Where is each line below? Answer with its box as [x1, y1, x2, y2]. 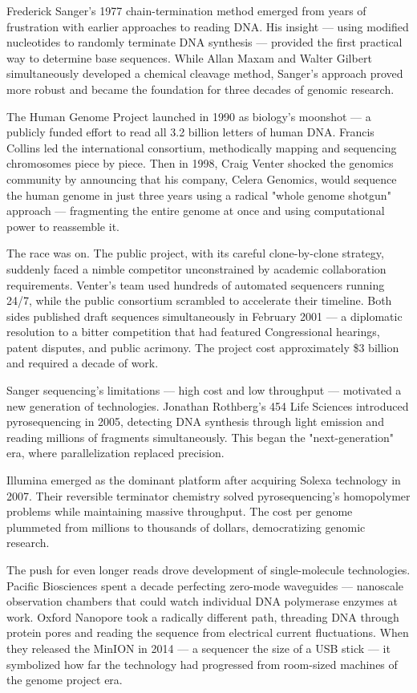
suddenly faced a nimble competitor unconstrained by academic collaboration [6, 260, 387, 277]
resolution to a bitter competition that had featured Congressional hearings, [6, 323, 380, 340]
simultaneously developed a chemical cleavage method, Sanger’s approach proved [6, 65, 403, 82]
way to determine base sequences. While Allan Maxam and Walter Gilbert [6, 49, 372, 66]
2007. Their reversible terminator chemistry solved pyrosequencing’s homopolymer [6, 487, 411, 504]
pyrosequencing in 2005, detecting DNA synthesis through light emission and [6, 413, 384, 430]
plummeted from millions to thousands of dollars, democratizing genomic [6, 518, 366, 535]
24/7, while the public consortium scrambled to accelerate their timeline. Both [6, 292, 392, 309]
